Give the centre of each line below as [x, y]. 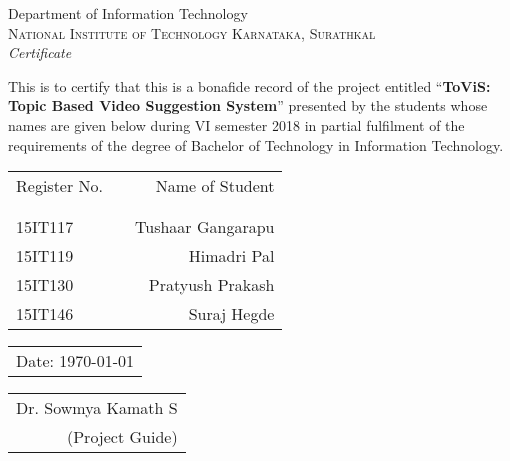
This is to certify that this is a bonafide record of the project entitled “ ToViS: [249, 85]
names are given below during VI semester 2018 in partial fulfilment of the [236, 124]
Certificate [40, 52]
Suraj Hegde [231, 314]
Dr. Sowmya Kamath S [97, 408]
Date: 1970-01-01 [75, 361]
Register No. [60, 186]
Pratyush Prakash [211, 285]
